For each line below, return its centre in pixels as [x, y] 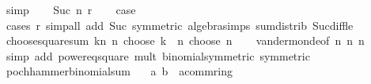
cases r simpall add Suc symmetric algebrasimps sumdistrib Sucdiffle [180, 25]
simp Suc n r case [71, 9]
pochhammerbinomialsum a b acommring [119, 71]
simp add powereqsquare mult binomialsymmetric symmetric [158, 55]
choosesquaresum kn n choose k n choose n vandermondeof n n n [185, 40]
